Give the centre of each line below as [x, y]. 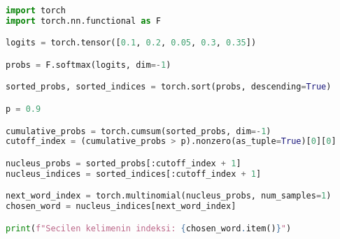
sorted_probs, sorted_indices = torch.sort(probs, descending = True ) [169, 87]
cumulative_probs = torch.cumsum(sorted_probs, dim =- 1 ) [139, 131]
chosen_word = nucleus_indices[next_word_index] [121, 207]
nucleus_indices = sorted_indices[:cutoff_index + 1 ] [134, 174]
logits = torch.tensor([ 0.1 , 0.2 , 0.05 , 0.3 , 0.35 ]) [131, 43]
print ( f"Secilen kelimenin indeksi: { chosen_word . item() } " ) [149, 228]
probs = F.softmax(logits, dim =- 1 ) [88, 65]
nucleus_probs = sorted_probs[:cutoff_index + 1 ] [123, 163]
